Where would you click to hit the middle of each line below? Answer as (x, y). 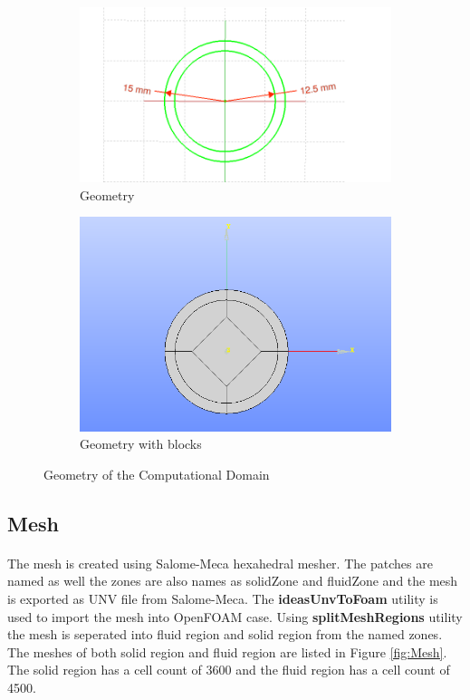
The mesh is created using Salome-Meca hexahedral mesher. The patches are (220, 563)
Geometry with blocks (141, 444)
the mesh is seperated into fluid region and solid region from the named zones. (225, 634)
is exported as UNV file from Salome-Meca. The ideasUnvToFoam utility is (223, 599)
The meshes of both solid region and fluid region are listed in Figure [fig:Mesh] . (227, 651)
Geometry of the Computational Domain (157, 474)
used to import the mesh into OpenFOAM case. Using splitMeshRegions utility (235, 616)
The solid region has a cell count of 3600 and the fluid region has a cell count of (229, 670)
